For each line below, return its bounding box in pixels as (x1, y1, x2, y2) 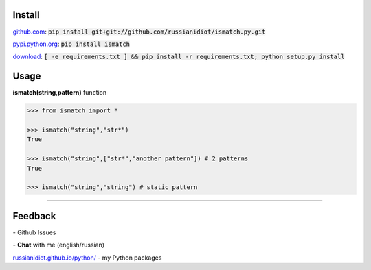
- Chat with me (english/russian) (12, 241, 105, 249)
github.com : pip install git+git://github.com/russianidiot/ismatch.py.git (12, 27, 266, 36)
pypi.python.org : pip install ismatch (12, 40, 131, 48)
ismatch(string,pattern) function (12, 88, 107, 97)
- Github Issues (12, 228, 56, 236)
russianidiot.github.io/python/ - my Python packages (12, 254, 162, 262)
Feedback (12, 210, 56, 222)
